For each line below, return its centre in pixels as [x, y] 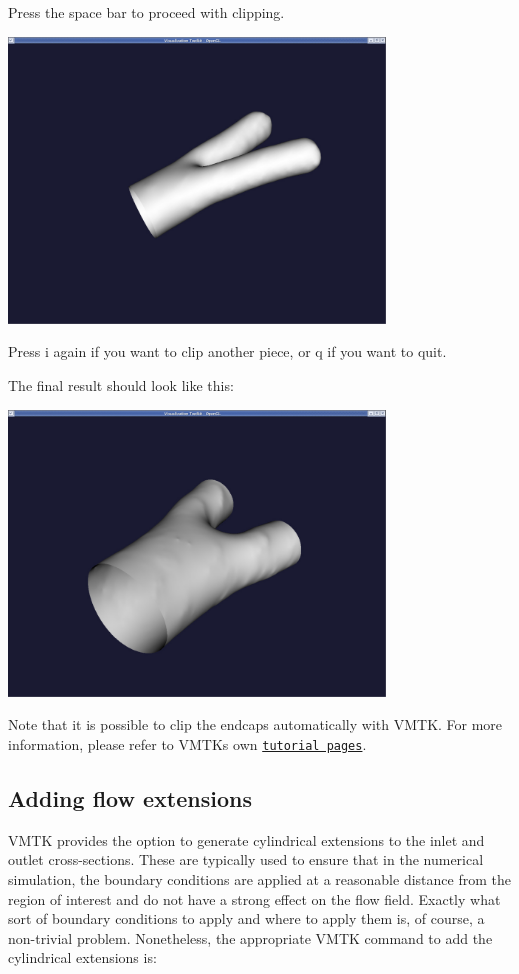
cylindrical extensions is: [82, 957]
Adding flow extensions [130, 797]
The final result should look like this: [121, 384]
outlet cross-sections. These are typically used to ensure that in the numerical [246, 859]
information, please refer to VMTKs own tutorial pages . [187, 743]
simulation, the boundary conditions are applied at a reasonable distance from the [259, 878]
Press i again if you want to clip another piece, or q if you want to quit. [227, 351]
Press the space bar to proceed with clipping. [146, 12]
